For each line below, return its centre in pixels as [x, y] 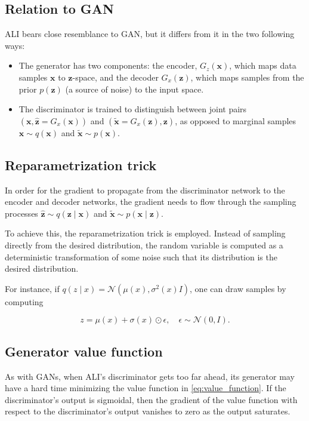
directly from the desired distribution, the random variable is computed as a [144, 245]
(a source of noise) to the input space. [135, 89]
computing [24, 301]
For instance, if [32, 288]
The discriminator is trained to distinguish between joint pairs [133, 109]
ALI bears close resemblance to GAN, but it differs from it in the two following [150, 34]
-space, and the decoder [115, 77]
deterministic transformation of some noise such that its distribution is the [141, 256]
